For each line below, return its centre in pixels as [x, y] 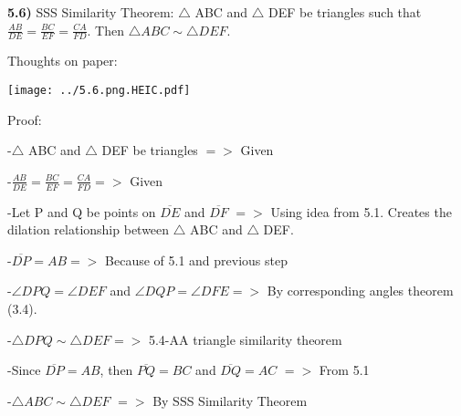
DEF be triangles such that [345, 12]
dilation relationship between [89, 229]
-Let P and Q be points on [82, 211]
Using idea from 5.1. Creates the [361, 211]
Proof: [25, 119]
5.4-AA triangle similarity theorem [245, 339]
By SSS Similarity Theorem [230, 400]
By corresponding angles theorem [360, 291]
